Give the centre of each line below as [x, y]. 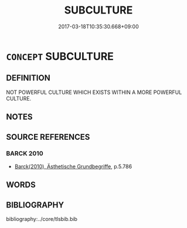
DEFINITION [28, 78]
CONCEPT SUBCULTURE [60, 56]
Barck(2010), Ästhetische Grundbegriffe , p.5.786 [73, 166]
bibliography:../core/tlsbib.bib [42, 219]
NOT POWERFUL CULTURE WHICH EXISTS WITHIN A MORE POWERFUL [94, 92]
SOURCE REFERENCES [48, 137]
